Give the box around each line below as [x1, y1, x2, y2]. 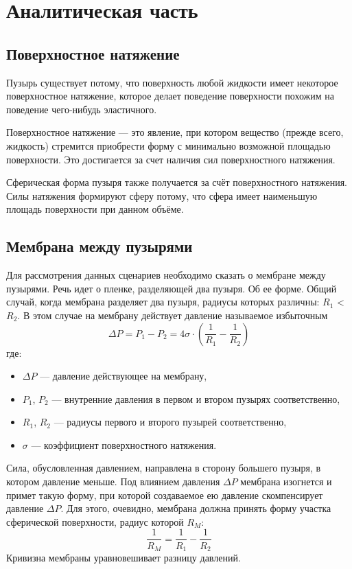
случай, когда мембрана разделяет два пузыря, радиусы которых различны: [6, 294, 320, 309]
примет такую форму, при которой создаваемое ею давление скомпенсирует [6, 487, 323, 502]
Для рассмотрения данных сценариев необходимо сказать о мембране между [6, 268, 326, 282]
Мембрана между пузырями [6, 235, 193, 257]
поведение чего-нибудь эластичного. [6, 102, 157, 116]
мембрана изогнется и [240, 474, 332, 489]
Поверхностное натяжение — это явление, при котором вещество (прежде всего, [6, 125, 344, 139]
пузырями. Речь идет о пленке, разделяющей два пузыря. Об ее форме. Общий [6, 281, 337, 295]
